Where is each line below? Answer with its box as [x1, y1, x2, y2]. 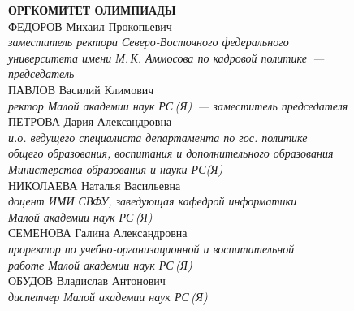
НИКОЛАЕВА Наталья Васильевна [8, 176, 181, 193]
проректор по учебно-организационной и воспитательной [8, 240, 295, 257]
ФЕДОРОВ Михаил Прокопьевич [8, 17, 172, 34]
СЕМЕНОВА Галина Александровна [8, 224, 188, 241]
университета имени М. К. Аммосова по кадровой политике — [8, 49, 325, 66]
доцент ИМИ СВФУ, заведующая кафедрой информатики [8, 192, 297, 209]
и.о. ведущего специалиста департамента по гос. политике [8, 128, 308, 145]
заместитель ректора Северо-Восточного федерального [8, 33, 289, 50]
